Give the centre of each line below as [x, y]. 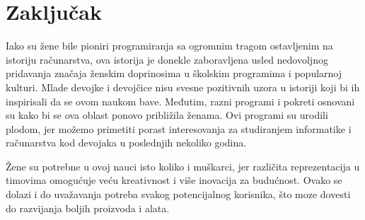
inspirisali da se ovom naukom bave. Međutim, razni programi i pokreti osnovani [180, 101]
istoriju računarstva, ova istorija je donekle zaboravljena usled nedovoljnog [167, 59]
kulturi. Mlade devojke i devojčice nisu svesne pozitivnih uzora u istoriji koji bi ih [183, 87]
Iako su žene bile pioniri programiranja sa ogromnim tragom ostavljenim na [169, 46]
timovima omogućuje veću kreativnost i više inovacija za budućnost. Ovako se [174, 180]
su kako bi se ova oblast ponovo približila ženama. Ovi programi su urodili [167, 115]
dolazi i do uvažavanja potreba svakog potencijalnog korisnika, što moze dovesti [178, 194]
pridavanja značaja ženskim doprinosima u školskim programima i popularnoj [174, 73]
